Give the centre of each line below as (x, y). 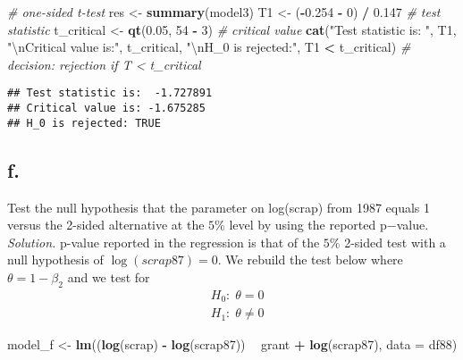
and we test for (109, 276)
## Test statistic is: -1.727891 (110, 93)
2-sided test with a (395, 242)
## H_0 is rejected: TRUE (84, 123)
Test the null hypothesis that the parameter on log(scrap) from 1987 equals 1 (219, 207)
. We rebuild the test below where (310, 260)
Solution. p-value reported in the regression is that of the (164, 242)
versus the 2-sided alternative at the (106, 225)
